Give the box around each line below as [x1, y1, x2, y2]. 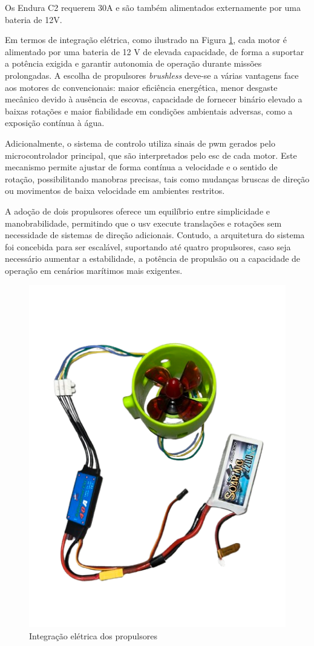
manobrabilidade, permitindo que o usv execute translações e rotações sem [5, 216, 282, 229]
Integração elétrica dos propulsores [29, 630, 157, 642]
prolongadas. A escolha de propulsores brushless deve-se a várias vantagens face [5, 68, 299, 81]
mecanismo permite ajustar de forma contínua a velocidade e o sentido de [5, 161, 278, 173]
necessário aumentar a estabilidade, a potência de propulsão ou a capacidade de [5, 252, 301, 265]
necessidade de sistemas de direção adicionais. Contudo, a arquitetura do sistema [5, 228, 305, 241]
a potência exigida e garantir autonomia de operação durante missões [5, 57, 262, 70]
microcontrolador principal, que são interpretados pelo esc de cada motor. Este [5, 148, 297, 161]
